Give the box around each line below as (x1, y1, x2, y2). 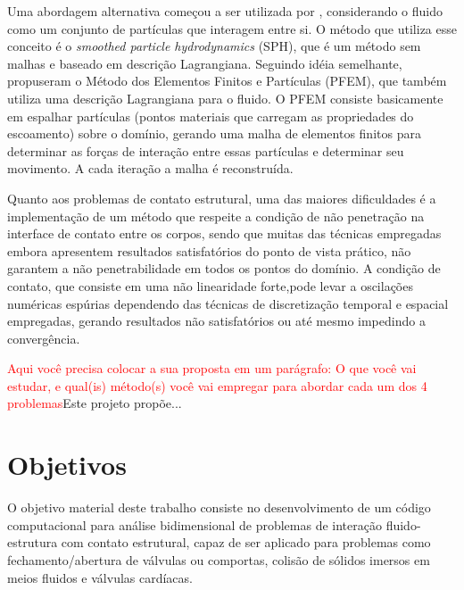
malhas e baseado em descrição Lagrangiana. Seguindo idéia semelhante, (7, 54, 402, 72)
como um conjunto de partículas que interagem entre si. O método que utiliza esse (7, 19, 457, 37)
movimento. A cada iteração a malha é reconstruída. (7, 159, 294, 178)
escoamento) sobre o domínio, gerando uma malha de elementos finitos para (7, 124, 421, 143)
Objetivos (7, 446, 127, 483)
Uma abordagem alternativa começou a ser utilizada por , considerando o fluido (7, 2, 443, 20)
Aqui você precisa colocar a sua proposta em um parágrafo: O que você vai (7, 359, 417, 378)
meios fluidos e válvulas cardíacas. (7, 568, 193, 586)
